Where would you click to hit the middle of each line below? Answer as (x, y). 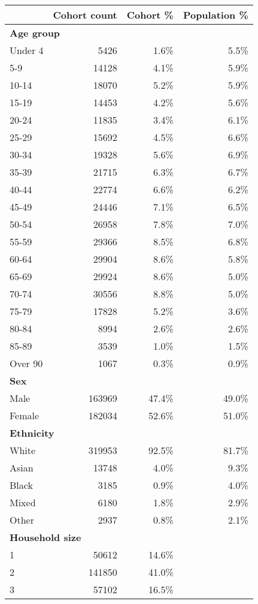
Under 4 (27, 50)
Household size (45, 537)
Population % (215, 15)
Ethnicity (32, 433)
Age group (35, 33)
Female (25, 415)
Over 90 (26, 363)
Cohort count (85, 15)
